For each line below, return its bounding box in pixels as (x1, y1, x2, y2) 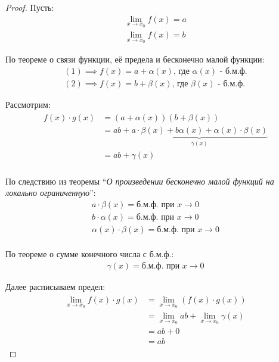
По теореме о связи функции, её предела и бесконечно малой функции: (5, 52, 265, 65)
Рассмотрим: (5, 98, 51, 110)
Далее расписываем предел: (5, 280, 106, 292)
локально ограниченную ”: (5, 186, 96, 199)
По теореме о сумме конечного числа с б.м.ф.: (5, 248, 174, 260)
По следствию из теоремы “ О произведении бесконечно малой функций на (5, 174, 274, 187)
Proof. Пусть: (5, 1, 54, 13)
